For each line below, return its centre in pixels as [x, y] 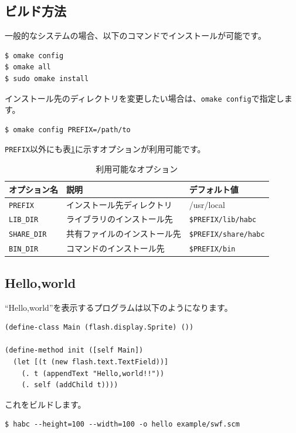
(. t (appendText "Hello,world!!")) [93, 373]
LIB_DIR [24, 220]
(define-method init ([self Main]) [74, 350]
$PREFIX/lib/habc [223, 220]
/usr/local [207, 204]
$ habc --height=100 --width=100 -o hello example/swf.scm [122, 424]
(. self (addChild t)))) [70, 385]
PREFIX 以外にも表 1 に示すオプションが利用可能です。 [105, 149]
